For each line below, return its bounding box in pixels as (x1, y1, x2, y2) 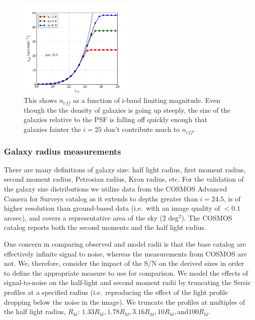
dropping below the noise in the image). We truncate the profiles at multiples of (4, 296, 245, 307)
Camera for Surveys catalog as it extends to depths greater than (4, 193, 198, 203)
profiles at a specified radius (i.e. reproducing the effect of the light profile (4, 287, 228, 297)
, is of (223, 193, 241, 203)
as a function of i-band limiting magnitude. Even (73, 95, 221, 105)
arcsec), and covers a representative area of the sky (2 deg (4, 212, 179, 223)
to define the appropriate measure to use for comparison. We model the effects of (4, 267, 248, 278)
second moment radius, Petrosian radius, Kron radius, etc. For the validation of (4, 174, 244, 184)
